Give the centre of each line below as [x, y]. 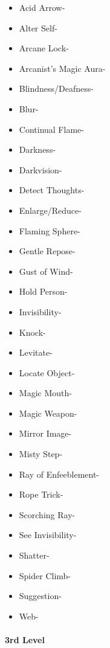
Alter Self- [38, 27]
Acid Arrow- [42, 7]
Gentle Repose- [47, 251]
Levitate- [36, 352]
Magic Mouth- [45, 393]
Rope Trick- [41, 494]
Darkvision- [40, 169]
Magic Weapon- [48, 413]
